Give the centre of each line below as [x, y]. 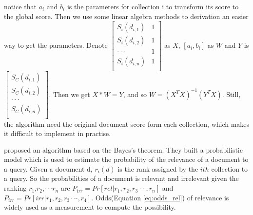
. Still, [231, 94]
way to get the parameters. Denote [56, 45]
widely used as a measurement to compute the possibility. [90, 207]
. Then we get [69, 94]
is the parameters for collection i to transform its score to [153, 6]
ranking [15, 188]
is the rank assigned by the [158, 168]
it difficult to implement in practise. [58, 133]
